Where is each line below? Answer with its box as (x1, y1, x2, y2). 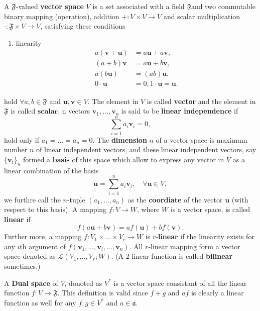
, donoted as (64, 277, 102, 288)
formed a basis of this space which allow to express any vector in (23, 154, 224, 164)
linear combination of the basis (4, 165, 99, 175)
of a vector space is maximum (156, 134, 247, 145)
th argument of (20, 241, 66, 251)
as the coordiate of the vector (127, 194, 223, 204)
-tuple (67, 194, 85, 204)
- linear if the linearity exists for (156, 231, 254, 242)
